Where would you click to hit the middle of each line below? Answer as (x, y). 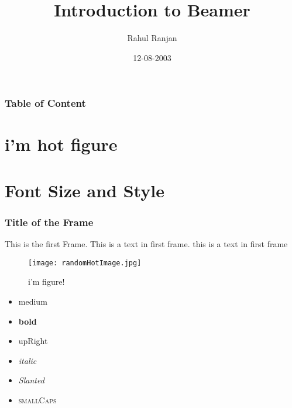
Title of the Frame (49, 222)
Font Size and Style (85, 190)
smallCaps (37, 400)
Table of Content (45, 103)
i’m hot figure (61, 144)
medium (33, 301)
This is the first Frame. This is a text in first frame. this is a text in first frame (146, 244)
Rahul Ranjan (152, 38)
